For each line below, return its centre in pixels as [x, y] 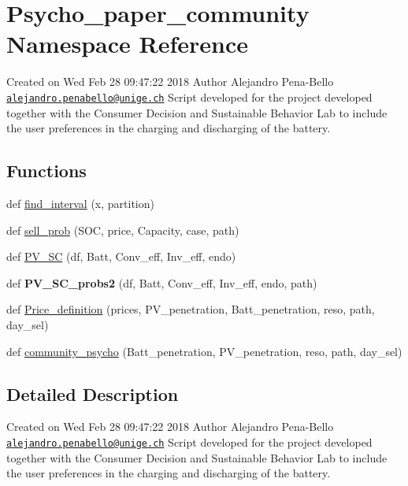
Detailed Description [93, 393]
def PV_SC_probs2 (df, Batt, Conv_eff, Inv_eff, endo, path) [162, 282]
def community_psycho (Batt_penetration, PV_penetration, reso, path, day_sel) [204, 351]
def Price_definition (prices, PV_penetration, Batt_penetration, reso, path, [191, 309]
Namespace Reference [127, 44]
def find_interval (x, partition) [80, 203]
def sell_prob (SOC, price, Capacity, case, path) [123, 230]
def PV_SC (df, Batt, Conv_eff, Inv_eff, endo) [121, 256]
